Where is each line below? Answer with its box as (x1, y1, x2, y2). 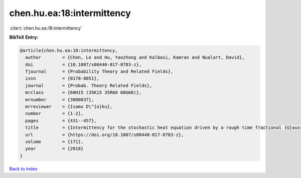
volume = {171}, (25, 139, 84, 144)
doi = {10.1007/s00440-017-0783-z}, (25, 62, 142, 67)
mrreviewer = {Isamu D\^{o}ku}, (25, 104, 113, 110)
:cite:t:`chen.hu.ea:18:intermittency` (9, 25, 83, 31)
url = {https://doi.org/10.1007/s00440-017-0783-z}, (25, 132, 184, 137)
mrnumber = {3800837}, (25, 97, 94, 102)
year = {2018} (25, 146, 84, 151)
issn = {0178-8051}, (25, 76, 100, 81)
